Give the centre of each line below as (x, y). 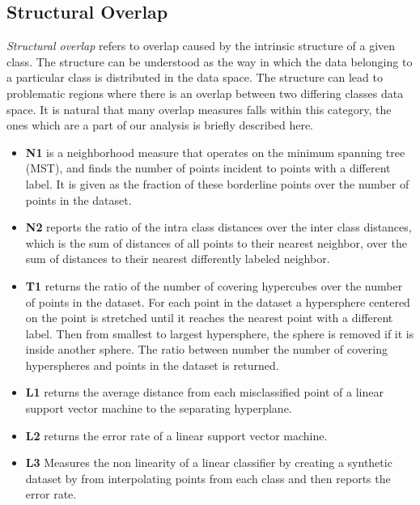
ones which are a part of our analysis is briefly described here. (160, 125)
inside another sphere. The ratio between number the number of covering (207, 349)
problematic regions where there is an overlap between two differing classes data (205, 93)
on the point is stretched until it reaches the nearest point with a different (209, 318)
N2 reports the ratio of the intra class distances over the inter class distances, (218, 227)
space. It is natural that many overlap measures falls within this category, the (199, 109)
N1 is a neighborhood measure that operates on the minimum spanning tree (215, 152)
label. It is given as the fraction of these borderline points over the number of (217, 183)
